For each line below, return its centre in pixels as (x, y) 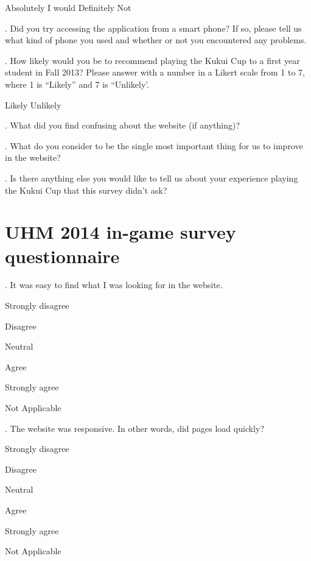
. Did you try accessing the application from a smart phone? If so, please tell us (153, 28)
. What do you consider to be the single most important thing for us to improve (154, 145)
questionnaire (62, 256)
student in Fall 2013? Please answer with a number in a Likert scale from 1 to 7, (155, 72)
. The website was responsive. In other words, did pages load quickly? (135, 428)
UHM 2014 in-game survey (121, 232)
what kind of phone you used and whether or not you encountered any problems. (156, 40)
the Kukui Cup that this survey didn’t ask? (86, 190)
